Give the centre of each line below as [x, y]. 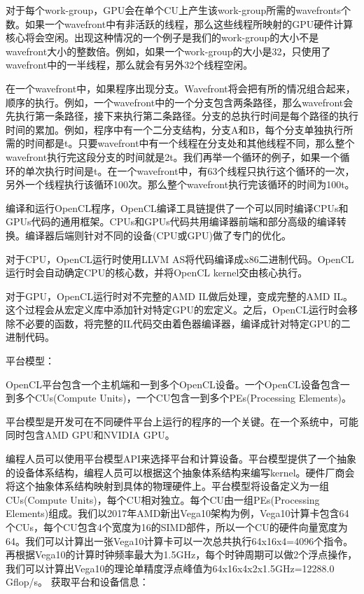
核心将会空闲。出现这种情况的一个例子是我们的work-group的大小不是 [162, 37]
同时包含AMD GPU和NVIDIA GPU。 [90, 435]
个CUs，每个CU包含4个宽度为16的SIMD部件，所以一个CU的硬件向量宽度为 [177, 527]
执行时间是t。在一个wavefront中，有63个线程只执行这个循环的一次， [199, 170]
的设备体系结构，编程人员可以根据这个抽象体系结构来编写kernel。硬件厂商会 [180, 472]
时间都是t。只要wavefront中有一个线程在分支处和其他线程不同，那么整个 [190, 143]
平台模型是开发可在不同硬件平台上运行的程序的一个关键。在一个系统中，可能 [182, 421]
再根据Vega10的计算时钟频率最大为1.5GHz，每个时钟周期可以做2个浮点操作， [182, 554]
